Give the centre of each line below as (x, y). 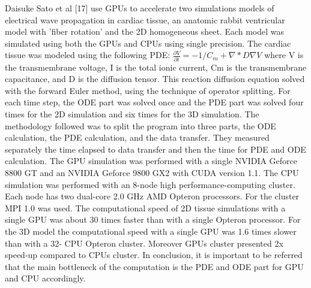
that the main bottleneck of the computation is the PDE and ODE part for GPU (154, 266)
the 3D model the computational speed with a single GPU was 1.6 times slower (151, 231)
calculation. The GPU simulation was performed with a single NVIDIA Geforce (151, 161)
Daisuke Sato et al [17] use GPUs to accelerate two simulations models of (140, 8)
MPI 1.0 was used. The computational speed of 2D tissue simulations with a (145, 207)
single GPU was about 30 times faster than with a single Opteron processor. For (153, 219)
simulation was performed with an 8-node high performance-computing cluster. (150, 184)
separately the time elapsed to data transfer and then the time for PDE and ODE (155, 149)
